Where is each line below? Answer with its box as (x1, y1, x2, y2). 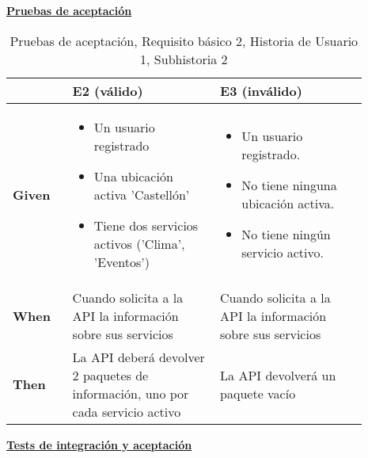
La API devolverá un (220, 365, 336, 384)
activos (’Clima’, (93, 234, 185, 253)
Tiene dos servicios (93, 216, 199, 235)
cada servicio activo (72, 402, 181, 421)
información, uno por (72, 384, 189, 403)
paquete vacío (220, 384, 296, 403)
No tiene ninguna (241, 176, 337, 195)
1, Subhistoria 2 (140, 49, 228, 68)
